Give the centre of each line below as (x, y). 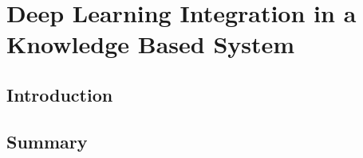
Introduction (60, 94)
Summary (47, 141)
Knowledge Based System (151, 44)
